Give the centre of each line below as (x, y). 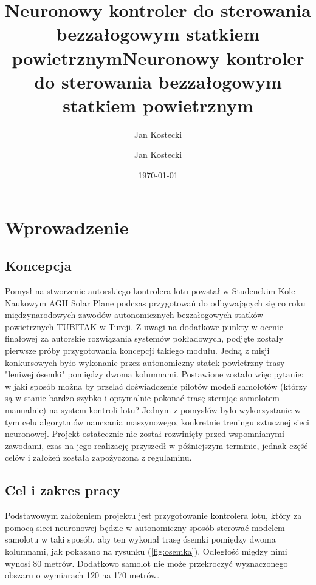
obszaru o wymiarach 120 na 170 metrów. (82, 575)
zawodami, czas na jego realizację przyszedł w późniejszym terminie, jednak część (156, 445)
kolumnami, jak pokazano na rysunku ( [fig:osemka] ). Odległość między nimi (146, 551)
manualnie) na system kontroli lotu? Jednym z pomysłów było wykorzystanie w (153, 409)
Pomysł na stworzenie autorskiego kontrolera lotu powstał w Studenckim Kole (150, 291)
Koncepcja (38, 265)
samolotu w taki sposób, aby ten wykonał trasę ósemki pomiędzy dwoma (140, 539)
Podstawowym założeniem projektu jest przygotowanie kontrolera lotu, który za (153, 516)
